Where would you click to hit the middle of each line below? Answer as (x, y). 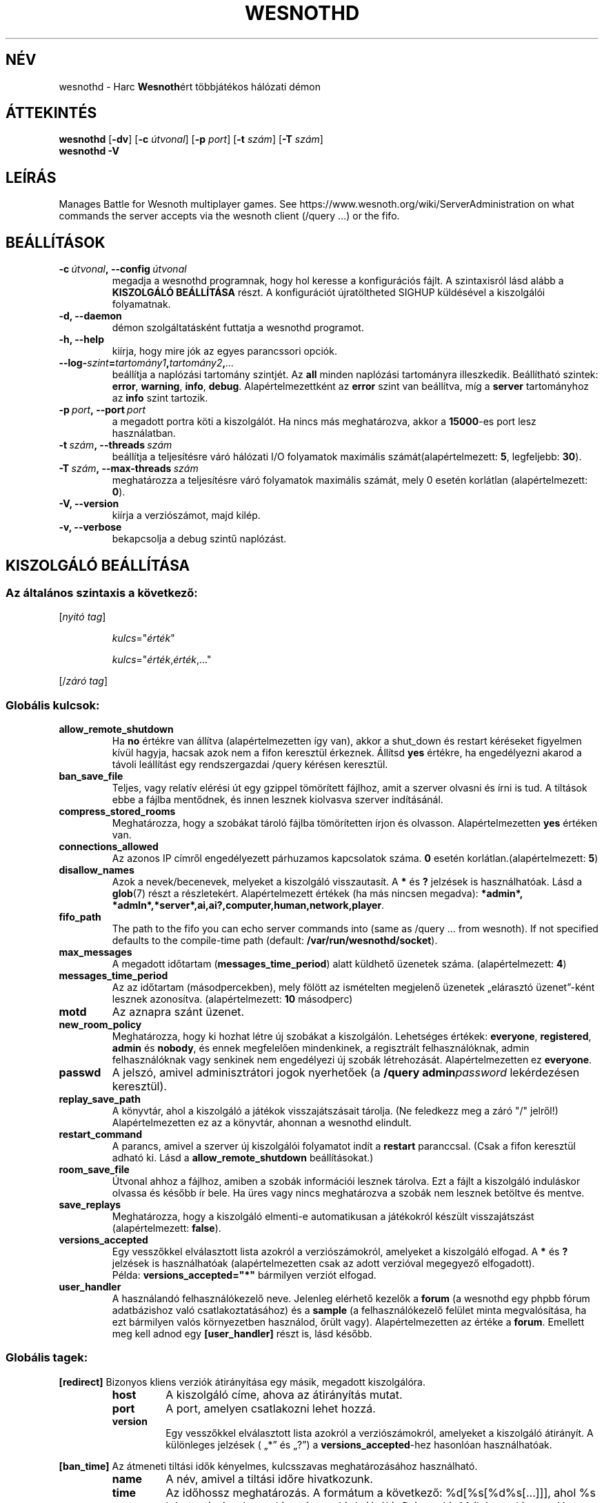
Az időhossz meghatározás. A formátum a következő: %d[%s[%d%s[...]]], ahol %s (381, 1492)
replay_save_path (100, 1099)
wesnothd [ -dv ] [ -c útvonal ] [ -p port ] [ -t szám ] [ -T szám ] (191, 139)
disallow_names (97, 870)
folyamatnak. (141, 304)
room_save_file (94, 1170)
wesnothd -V (89, 151)
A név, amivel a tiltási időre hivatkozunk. (270, 1479)
